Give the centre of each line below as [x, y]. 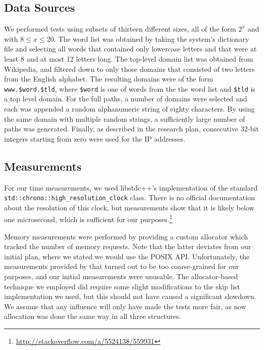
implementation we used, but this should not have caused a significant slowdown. [130, 296]
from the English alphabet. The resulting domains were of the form [109, 79]
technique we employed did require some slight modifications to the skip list [122, 286]
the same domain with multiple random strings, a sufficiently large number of [125, 118]
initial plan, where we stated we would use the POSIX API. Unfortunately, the [127, 256]
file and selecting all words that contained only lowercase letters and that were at [130, 49]
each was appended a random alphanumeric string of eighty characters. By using [129, 109]
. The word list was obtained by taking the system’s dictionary [152, 38]
